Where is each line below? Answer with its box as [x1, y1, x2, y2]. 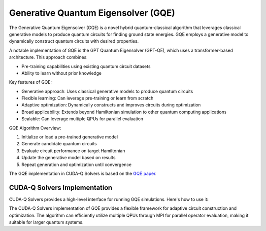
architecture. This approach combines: [9, 54, 88, 60]
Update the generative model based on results [21, 155, 116, 161]
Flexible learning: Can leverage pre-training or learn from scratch [21, 95, 154, 101]
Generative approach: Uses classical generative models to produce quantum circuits [21, 88, 193, 94]
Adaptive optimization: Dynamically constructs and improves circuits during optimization [21, 102, 201, 108]
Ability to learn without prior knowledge [21, 70, 102, 76]
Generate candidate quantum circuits [21, 141, 97, 147]
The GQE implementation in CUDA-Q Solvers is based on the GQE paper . [9, 170, 157, 176]
